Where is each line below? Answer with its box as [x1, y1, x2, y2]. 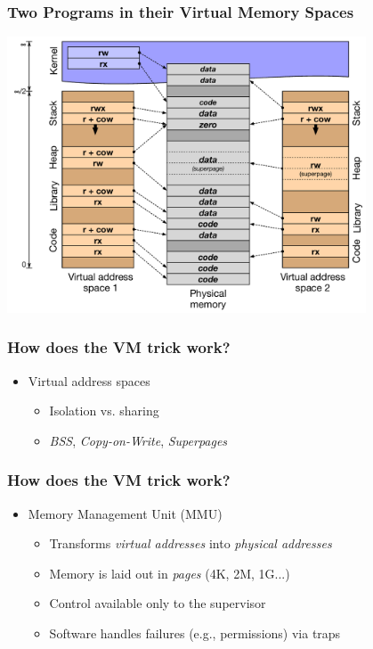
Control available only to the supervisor [49, 594, 266, 612]
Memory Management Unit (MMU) [28, 504, 223, 522]
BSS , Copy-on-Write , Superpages [49, 431, 228, 449]
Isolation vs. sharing [49, 401, 159, 420]
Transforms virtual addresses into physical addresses [49, 534, 332, 553]
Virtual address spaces [28, 371, 150, 390]
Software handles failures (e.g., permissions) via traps [49, 623, 341, 642]
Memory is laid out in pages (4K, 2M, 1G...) [49, 563, 290, 582]
